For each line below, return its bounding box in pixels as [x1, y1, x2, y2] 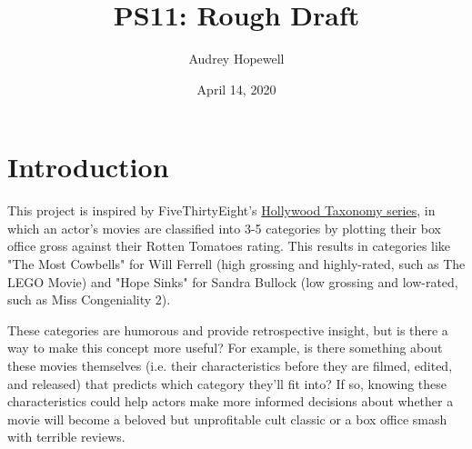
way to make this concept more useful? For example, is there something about [7, 338, 443, 357]
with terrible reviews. [7, 427, 126, 446]
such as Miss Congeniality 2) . [7, 290, 171, 309]
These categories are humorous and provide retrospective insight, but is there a [7, 320, 448, 339]
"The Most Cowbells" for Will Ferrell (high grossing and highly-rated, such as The [7, 254, 466, 274]
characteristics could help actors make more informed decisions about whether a [7, 392, 454, 411]
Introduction [7, 148, 169, 185]
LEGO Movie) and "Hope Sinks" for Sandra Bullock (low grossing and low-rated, [7, 272, 458, 291]
